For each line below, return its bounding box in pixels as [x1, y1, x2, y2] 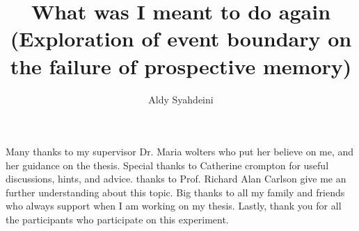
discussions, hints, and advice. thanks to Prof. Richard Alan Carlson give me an [6, 171, 346, 186]
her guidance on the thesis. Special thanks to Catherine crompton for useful [6, 157, 329, 172]
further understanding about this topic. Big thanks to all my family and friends [6, 185, 345, 199]
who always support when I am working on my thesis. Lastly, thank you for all [6, 198, 342, 213]
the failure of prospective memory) [10, 51, 352, 80]
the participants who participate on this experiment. [6, 212, 229, 227]
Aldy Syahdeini [148, 92, 214, 106]
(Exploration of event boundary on [10, 24, 352, 53]
